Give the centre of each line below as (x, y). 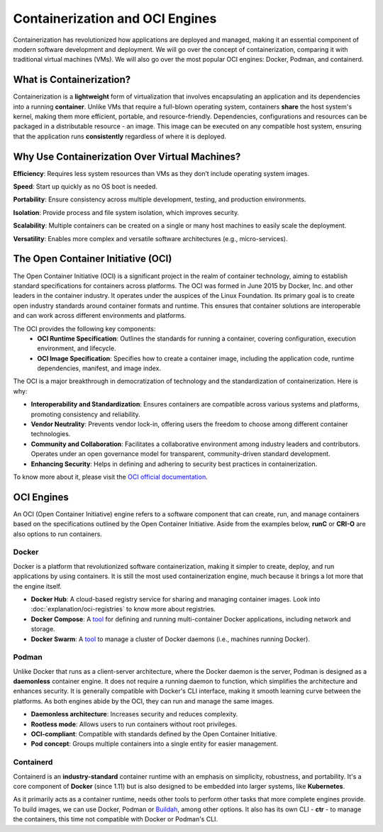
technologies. (51, 434)
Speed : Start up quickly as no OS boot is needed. (85, 187)
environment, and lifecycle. (77, 348)
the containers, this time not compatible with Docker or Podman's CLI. (116, 819)
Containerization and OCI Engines (115, 18)
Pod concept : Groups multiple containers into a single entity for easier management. (154, 744)
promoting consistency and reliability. (86, 414)
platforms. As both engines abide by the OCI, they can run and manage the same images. (144, 701)
